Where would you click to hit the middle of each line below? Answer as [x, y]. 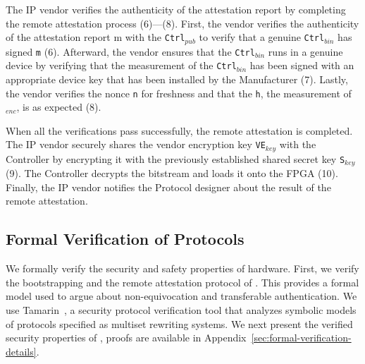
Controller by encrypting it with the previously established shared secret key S [175, 158]
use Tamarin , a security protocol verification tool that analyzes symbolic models [181, 310]
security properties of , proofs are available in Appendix [126, 338]
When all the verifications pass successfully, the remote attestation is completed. [179, 130]
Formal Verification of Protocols [125, 239]
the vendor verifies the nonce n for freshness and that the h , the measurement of [179, 93]
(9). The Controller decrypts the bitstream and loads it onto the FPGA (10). [172, 173]
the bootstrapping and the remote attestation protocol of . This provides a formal [182, 282]
